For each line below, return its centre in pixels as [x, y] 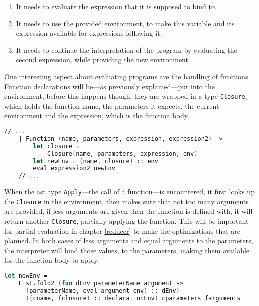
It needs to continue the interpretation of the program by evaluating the [126, 49]
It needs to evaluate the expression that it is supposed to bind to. [116, 6]
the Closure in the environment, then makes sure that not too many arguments [126, 201]
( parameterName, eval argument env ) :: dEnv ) [102, 291]
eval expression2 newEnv [74, 169]
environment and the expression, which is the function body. [97, 115]
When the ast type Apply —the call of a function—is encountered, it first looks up [129, 192]
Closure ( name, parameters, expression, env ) [122, 154]
